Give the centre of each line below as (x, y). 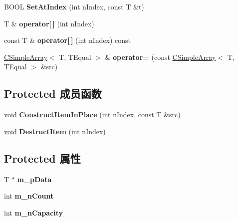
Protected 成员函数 (53, 94)
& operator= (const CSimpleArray (160, 57)
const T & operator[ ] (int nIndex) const (68, 40)
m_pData (34, 179)
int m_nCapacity (34, 212)
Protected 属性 (42, 158)
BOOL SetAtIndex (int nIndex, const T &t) (74, 6)
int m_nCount (29, 196)
